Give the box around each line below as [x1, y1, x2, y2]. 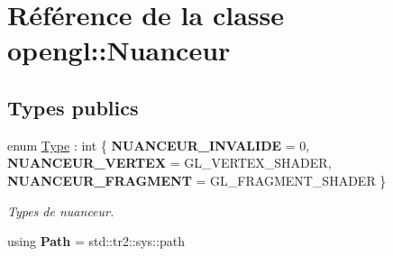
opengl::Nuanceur [7, 32, 231, 69]
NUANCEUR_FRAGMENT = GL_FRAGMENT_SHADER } [7, 170, 387, 189]
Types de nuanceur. [7, 201, 114, 220]
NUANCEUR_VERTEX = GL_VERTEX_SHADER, [7, 153, 332, 172]
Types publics [7, 93, 139, 121]
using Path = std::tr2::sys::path [7, 232, 185, 251]
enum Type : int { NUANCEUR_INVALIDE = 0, [7, 135, 310, 154]
